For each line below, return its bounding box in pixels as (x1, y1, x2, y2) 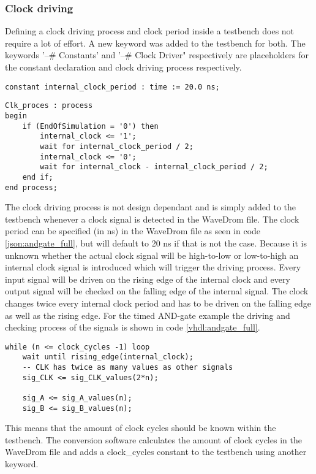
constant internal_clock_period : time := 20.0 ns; (5, 82, 220, 91)
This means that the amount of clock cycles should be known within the (5, 421, 276, 434)
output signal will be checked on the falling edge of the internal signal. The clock (5, 285, 309, 297)
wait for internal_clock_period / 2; (40, 142, 194, 151)
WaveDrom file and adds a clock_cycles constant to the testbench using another (5, 445, 307, 458)
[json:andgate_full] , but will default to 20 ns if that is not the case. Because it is (5, 236, 307, 249)
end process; (5, 183, 58, 192)
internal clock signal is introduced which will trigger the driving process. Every (5, 261, 301, 273)
